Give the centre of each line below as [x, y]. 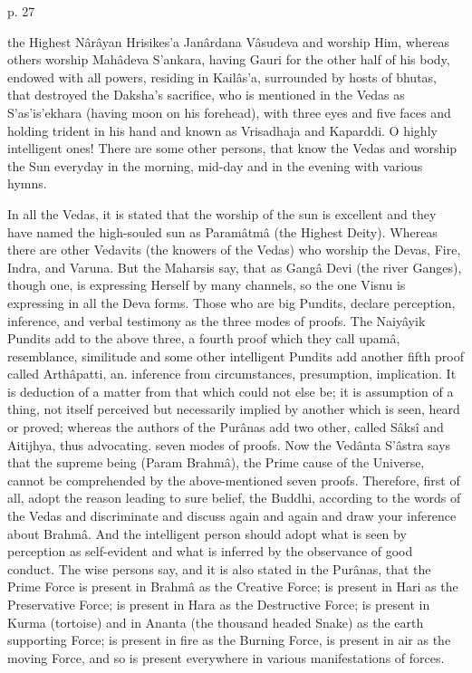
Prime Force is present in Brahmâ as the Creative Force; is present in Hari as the [233, 586]
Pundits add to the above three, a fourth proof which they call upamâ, [204, 338]
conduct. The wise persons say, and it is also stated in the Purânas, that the [219, 568]
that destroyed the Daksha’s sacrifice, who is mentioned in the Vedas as [206, 95]
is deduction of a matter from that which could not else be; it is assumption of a [231, 391]
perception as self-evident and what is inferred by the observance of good [210, 551]
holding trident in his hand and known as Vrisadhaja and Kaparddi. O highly [222, 130]
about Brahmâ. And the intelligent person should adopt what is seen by [207, 533]
